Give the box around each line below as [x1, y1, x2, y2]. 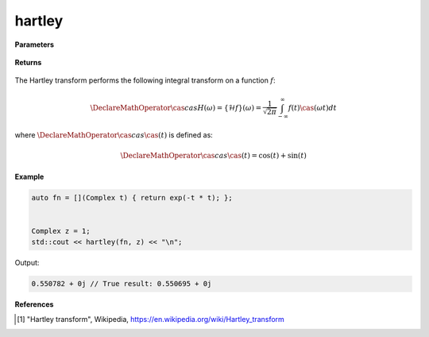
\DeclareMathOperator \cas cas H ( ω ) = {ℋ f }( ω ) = [90, 103, 262, 112]
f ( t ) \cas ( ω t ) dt [288, 103, 337, 112]
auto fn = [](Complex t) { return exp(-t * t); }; [31, 193, 234, 202]
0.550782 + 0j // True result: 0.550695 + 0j [31, 279, 212, 289]
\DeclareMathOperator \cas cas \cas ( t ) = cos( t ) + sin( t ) [120, 151, 307, 161]
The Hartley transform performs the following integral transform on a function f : [14, 76, 276, 85]
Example [14, 172, 44, 181]
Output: [14, 258, 40, 268]
